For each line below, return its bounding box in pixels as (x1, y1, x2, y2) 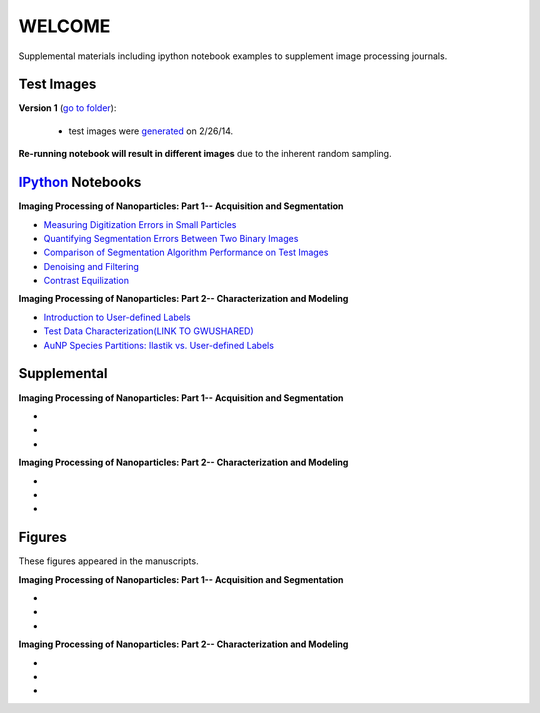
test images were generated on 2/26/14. (68, 125, 234, 137)
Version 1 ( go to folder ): (18, 102, 117, 114)
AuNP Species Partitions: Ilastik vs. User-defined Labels (43, 339, 275, 351)
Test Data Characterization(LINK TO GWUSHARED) (43, 325, 254, 337)
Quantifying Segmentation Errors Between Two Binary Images (43, 232, 299, 244)
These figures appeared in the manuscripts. (18, 555, 199, 567)
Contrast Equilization (43, 275, 130, 287)
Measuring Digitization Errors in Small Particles (43, 218, 237, 230)
